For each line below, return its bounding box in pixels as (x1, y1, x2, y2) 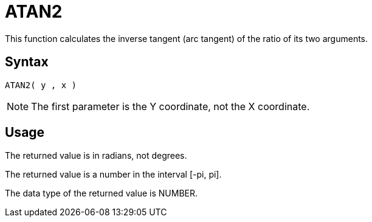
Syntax (5, 54, 49, 70)
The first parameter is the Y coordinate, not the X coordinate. (31, 100, 310, 113)
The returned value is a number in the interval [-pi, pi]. (5, 169, 222, 180)
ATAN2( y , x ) (5, 80, 77, 90)
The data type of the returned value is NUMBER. (5, 188, 198, 199)
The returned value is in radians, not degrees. (5, 150, 187, 161)
